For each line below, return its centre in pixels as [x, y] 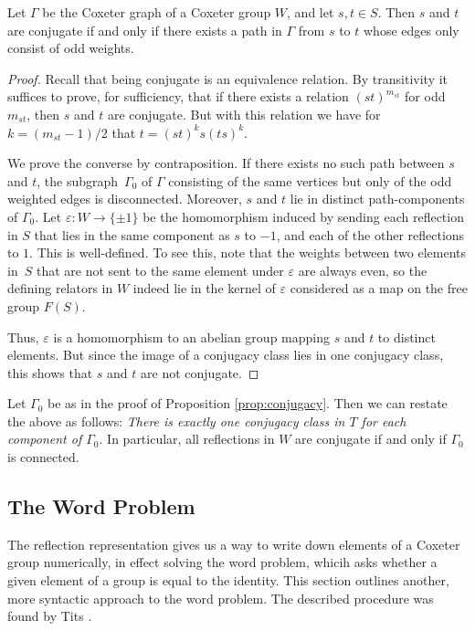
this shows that [50, 372]
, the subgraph [78, 180]
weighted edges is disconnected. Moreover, [125, 199]
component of [45, 439]
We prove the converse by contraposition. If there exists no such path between [226, 163]
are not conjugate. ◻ [200, 372]
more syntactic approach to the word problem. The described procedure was [221, 598]
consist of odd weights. [71, 48]
